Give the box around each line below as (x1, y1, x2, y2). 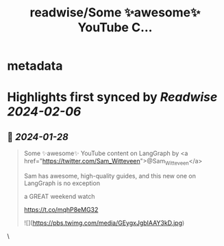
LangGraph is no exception (23, 179, 101, 187)
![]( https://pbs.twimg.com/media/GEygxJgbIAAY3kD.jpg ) (23, 219, 185, 227)
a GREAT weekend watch (23, 192, 95, 200)
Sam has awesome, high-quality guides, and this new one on (23, 172, 197, 180)
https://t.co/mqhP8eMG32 (23, 205, 99, 213)
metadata (7, 58, 63, 74)
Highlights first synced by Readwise (7, 90, 218, 105)
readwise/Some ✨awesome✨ (29, 5, 201, 20)
